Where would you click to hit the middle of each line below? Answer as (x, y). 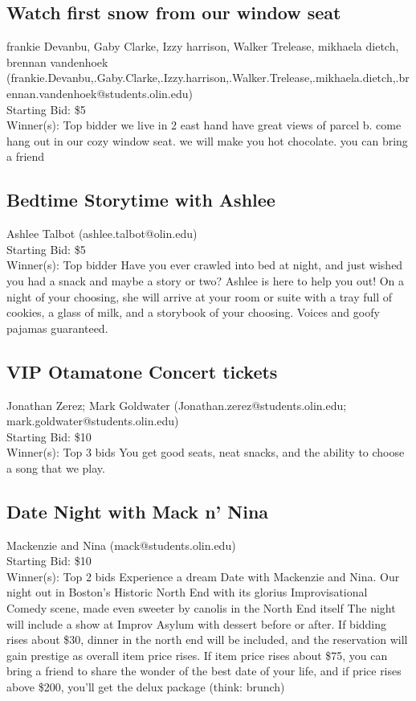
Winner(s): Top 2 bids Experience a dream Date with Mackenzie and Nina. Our (203, 576)
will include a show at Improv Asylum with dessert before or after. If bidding (197, 623)
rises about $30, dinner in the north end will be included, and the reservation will (207, 640)
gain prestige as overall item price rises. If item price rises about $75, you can (197, 655)
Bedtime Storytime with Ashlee (141, 200)
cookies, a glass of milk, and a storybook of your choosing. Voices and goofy (193, 312)
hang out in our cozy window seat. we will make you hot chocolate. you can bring (207, 140)
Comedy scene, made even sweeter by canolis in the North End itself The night (201, 608)
